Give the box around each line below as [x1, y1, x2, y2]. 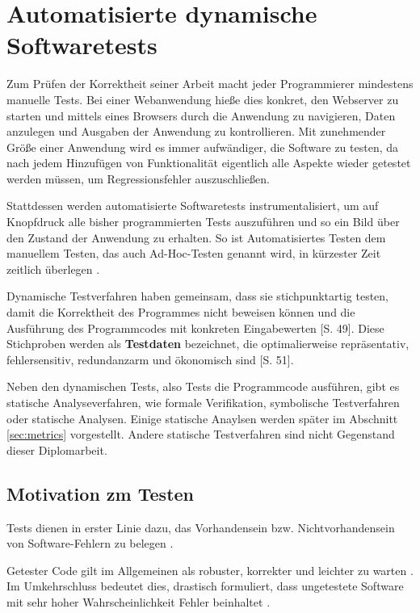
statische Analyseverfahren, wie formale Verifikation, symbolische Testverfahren [6, 394, 400, 410]
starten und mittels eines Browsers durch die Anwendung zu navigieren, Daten [6, 107, 396, 124]
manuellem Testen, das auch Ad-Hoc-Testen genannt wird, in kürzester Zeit [6, 245, 381, 262]
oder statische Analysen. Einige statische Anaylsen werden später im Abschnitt [6, 409, 398, 426]
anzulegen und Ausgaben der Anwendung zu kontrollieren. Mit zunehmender [6, 123, 386, 140]
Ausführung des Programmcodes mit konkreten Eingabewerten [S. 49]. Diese [6, 319, 384, 336]
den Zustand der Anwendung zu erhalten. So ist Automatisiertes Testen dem [6, 229, 386, 246]
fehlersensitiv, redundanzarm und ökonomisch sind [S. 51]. [6, 351, 294, 367]
